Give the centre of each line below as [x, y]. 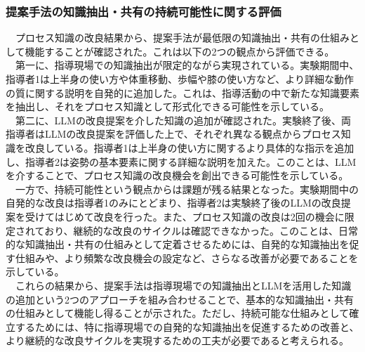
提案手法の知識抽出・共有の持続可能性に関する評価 [144, 11]
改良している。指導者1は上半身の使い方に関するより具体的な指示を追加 [190, 147]
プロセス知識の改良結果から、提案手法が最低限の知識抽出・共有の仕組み [182, 38]
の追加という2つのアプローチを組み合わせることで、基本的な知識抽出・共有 [180, 299]
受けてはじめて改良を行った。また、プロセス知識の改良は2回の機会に [185, 216]
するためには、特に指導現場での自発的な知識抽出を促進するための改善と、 [187, 326]
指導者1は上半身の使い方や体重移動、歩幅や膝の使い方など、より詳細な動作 [180, 79]
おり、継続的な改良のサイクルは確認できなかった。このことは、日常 [201, 230]
